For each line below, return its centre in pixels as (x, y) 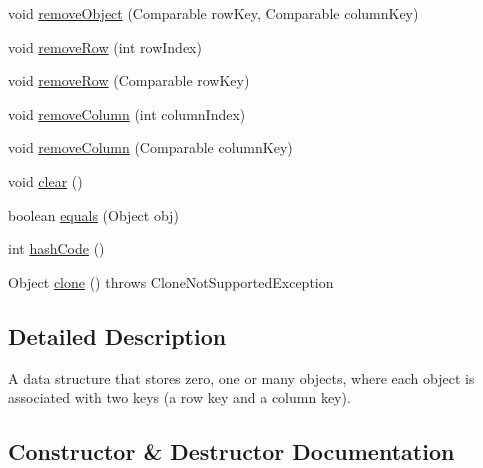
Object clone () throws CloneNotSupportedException (171, 281)
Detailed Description (117, 335)
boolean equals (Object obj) (93, 214)
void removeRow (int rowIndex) (105, 46)
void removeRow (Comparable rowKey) (129, 80)
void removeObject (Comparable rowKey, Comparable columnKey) (213, 13)
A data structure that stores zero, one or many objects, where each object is (241, 377)
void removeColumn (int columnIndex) (127, 113)
